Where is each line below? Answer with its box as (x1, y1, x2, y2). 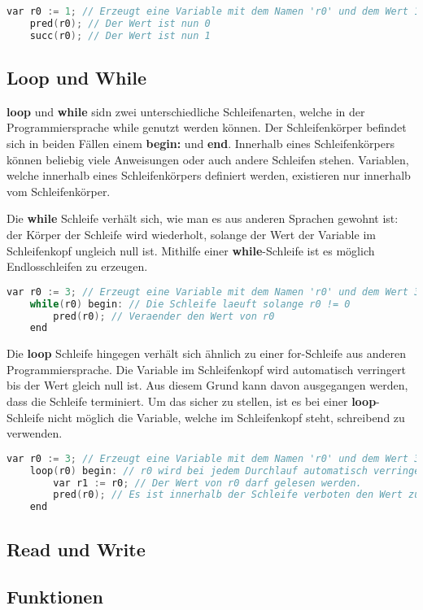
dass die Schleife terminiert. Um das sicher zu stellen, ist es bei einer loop (7, 393, 377, 410)
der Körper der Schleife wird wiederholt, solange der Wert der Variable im (7, 225, 376, 242)
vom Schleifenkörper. (7, 182, 111, 199)
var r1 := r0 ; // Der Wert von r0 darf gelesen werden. (53, 477, 362, 489)
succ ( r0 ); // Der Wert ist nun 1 (29, 29, 211, 41)
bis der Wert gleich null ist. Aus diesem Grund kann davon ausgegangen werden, (7, 377, 408, 394)
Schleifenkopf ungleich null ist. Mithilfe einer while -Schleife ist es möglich (7, 242, 375, 259)
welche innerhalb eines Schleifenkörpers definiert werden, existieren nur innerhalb (7, 167, 411, 184)
